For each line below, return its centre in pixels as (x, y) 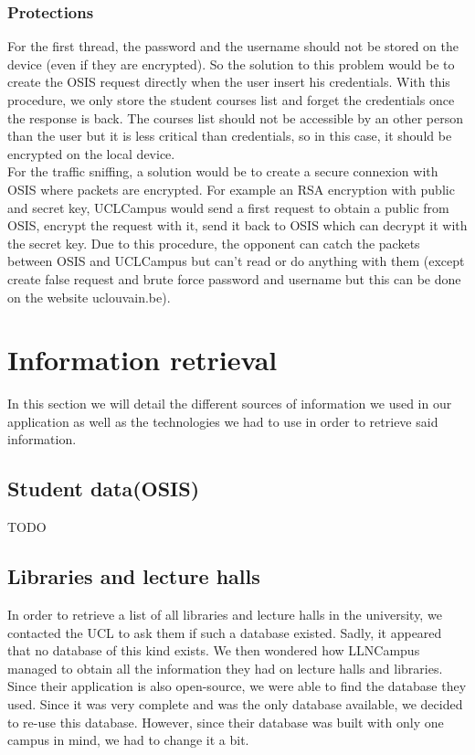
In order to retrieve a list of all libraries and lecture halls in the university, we (225, 615)
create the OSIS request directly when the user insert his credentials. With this (229, 82)
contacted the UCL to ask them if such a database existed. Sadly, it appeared (225, 632)
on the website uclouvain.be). (89, 297)
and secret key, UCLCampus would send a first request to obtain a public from (228, 207)
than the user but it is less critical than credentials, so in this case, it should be (230, 136)
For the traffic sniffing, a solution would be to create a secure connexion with (223, 171)
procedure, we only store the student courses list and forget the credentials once (231, 100)
